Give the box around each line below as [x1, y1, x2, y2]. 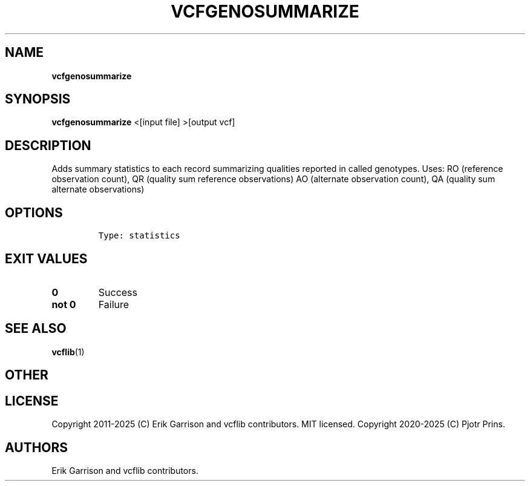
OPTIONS [5, 205, 63, 220]
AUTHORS [5, 439, 68, 455]
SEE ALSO [5, 321, 67, 337]
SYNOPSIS [5, 91, 71, 107]
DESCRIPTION [5, 137, 91, 153]
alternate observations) [51, 184, 145, 195]
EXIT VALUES [5, 251, 88, 266]
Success [98, 286, 138, 298]
